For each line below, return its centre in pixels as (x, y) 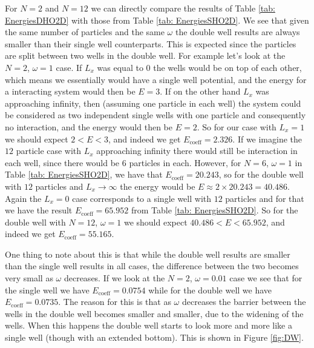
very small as (29, 278)
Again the (23, 198)
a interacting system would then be (70, 91)
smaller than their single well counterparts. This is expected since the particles (151, 43)
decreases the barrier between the (244, 302)
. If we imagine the (267, 139)
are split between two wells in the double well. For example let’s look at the (145, 55)
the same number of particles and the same (85, 32)
